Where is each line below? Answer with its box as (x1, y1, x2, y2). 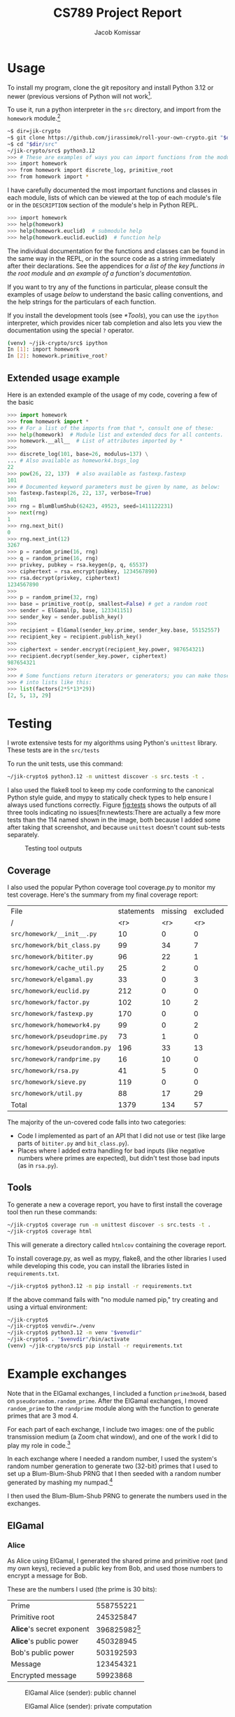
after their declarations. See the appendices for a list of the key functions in (7, 262, 225, 270)
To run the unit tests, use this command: (7, 759, 124, 768)
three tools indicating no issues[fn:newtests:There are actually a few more (7, 808, 221, 817)
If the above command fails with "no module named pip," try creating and (7, 1295, 218, 1303)
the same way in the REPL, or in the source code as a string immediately (7, 254, 215, 262)
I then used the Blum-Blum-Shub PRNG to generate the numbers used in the (7, 1492, 227, 1500)
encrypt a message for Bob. (7, 1571, 87, 1580)
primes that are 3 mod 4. (7, 1411, 78, 1420)
